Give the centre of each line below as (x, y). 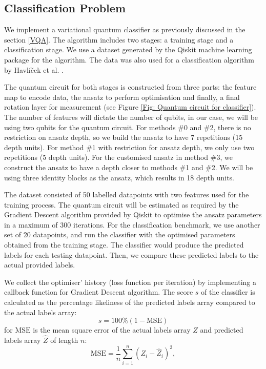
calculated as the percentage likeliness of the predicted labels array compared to (130, 302)
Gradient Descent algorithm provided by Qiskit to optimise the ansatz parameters (133, 214)
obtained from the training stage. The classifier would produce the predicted (124, 245)
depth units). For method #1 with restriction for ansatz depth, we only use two (129, 147)
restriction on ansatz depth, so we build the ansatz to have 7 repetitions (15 (124, 137)
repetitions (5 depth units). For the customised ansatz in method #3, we (118, 157)
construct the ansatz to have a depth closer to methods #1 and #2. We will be (129, 167)
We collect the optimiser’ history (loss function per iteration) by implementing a (130, 282)
